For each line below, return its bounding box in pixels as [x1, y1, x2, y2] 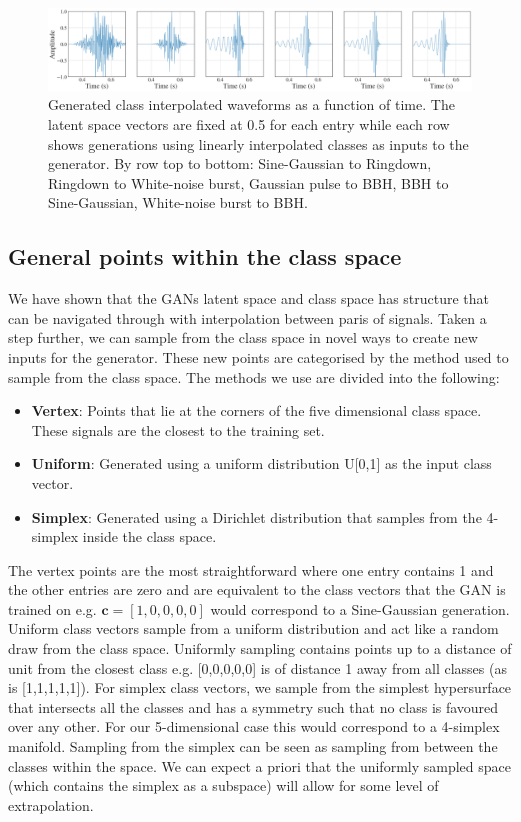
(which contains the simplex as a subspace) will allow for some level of [8, 775, 439, 796]
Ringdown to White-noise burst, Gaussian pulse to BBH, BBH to [48, 172, 449, 193]
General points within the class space [8, 241, 402, 272]
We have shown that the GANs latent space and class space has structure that [8, 288, 490, 309]
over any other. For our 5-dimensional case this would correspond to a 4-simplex [8, 716, 500, 737]
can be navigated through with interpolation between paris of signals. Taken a [8, 307, 487, 328]
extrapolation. [8, 794, 94, 815]
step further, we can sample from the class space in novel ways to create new [8, 327, 478, 348]
